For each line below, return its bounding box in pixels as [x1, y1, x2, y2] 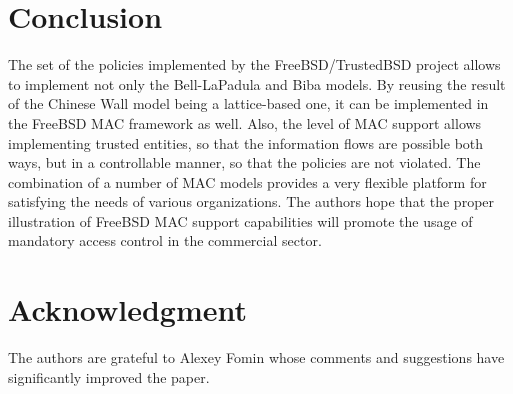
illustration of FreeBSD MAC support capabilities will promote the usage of [8, 210, 473, 231]
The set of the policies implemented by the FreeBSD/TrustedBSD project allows [8, 54, 501, 75]
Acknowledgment [8, 289, 247, 330]
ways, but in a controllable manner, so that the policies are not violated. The [8, 152, 481, 173]
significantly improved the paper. [8, 366, 210, 387]
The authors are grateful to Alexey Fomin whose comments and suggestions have [8, 347, 505, 368]
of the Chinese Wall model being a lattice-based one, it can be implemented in [8, 93, 489, 114]
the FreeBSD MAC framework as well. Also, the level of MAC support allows [8, 112, 482, 133]
